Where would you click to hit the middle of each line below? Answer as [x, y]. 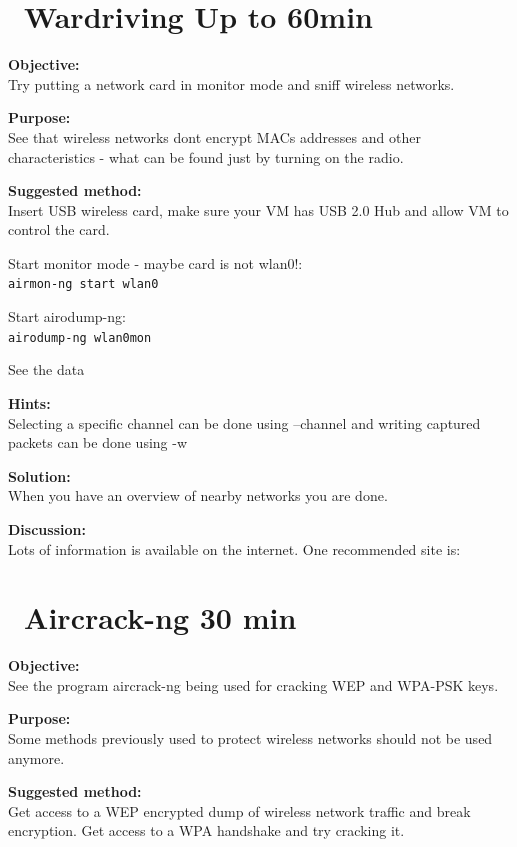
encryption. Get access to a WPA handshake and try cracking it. [206, 830]
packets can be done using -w [98, 442]
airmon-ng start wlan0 [83, 284]
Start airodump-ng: [67, 316]
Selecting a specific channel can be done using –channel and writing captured [244, 422]
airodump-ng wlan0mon [80, 337]
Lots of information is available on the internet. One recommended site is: [234, 548]
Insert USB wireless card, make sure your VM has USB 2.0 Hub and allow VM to [258, 209]
